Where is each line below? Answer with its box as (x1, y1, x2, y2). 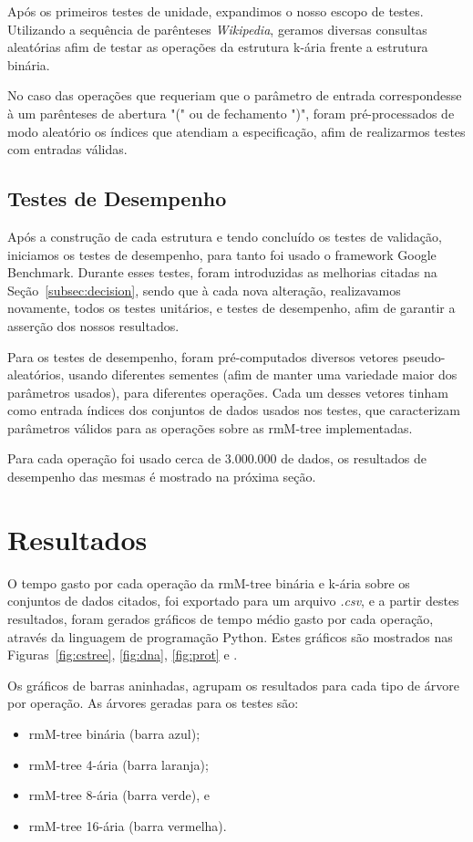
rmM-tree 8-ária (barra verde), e (28, 785, 210, 805)
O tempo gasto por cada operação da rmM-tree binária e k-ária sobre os (7, 573, 410, 592)
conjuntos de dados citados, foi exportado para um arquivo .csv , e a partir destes (7, 591, 459, 610)
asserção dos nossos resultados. (7, 316, 180, 335)
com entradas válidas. (7, 140, 128, 159)
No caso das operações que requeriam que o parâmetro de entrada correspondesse (7, 86, 462, 105)
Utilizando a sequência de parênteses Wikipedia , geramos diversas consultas (7, 19, 427, 38)
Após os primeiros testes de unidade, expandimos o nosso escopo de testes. (7, 2, 424, 20)
